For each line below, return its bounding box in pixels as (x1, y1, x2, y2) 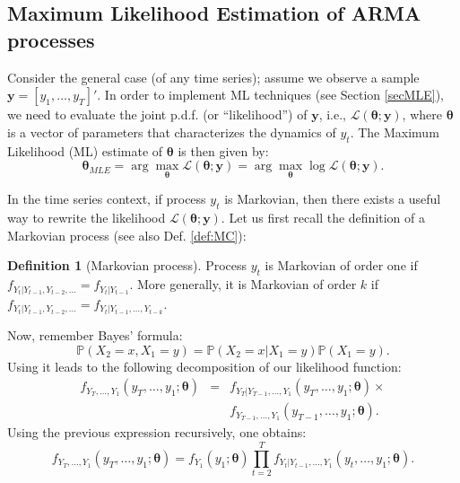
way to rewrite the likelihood (7, 208, 166, 227)
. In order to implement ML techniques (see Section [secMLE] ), (97, 85, 444, 104)
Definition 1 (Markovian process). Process (7, 256, 247, 275)
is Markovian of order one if (265, 256, 418, 275)
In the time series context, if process (7, 189, 206, 208)
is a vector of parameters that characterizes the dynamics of (7, 122, 336, 141)
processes (7, 25, 95, 53)
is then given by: (178, 141, 269, 160)
